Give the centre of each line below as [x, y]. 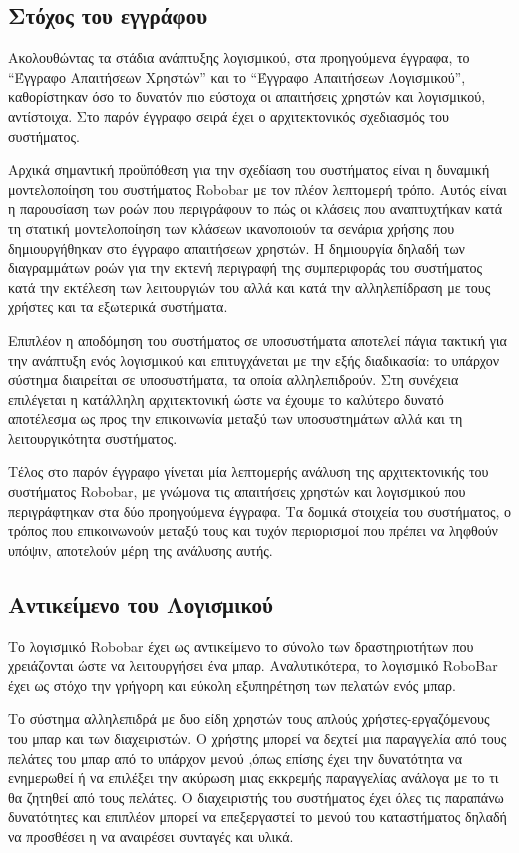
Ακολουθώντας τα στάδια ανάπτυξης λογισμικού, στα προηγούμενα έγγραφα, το [239, 57]
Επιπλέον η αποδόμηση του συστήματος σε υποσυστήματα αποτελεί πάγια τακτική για [257, 339]
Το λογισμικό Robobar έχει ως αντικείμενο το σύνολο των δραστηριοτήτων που [241, 645]
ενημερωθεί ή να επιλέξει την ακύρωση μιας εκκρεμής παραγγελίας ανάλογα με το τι [253, 777]
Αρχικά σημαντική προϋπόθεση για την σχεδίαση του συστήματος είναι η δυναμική [249, 169]
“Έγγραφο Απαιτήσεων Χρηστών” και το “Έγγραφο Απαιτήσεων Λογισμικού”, [237, 76]
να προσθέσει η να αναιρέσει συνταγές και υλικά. [151, 836]
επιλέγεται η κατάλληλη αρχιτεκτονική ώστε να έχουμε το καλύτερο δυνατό [226, 398]
